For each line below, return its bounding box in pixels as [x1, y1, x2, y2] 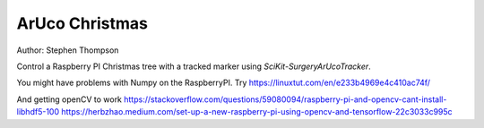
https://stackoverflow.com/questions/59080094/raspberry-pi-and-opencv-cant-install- [124, 94, 447, 105]
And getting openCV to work [16, 94, 123, 105]
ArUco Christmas [16, 13, 148, 33]
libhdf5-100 [16, 107, 60, 117]
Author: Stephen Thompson [16, 45, 119, 55]
